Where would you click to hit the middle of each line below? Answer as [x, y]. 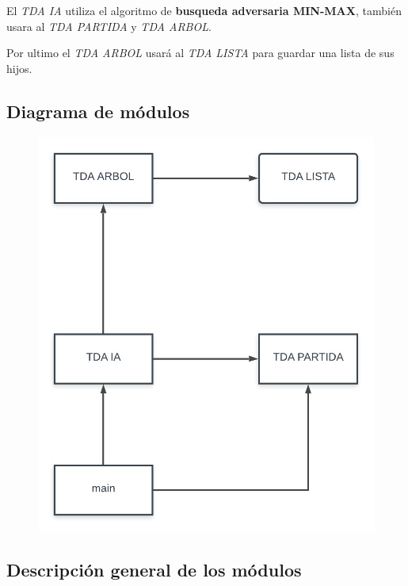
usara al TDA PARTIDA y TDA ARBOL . [109, 26]
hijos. [19, 68]
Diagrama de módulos [98, 111]
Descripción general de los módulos [154, 569]
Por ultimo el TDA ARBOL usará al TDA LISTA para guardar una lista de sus [200, 53]
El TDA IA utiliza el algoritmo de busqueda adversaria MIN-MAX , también [204, 10]
